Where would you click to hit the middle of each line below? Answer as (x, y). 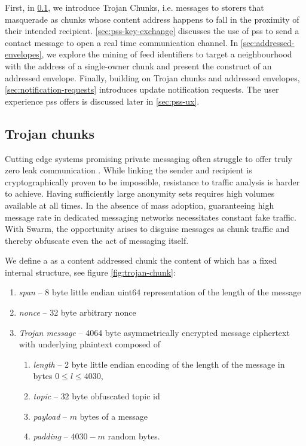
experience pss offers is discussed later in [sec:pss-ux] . (102, 101)
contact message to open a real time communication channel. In (122, 42)
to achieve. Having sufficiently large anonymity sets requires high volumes (140, 193)
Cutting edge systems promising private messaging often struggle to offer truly (149, 158)
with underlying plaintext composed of (90, 344)
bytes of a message (114, 416)
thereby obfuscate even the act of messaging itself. (97, 240)
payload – (50, 416)
